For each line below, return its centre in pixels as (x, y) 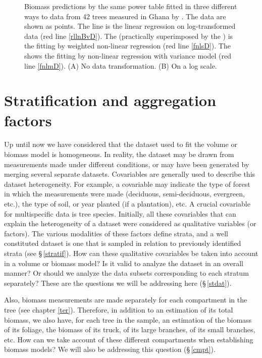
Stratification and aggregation (110, 100)
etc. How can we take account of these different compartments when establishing (129, 339)
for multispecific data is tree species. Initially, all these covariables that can (120, 213)
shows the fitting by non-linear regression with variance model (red (128, 55)
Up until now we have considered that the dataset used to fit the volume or (121, 144)
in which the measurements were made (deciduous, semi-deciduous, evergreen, (124, 194)
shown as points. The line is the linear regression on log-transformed (130, 26)
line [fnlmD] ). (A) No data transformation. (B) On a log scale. (121, 65)
